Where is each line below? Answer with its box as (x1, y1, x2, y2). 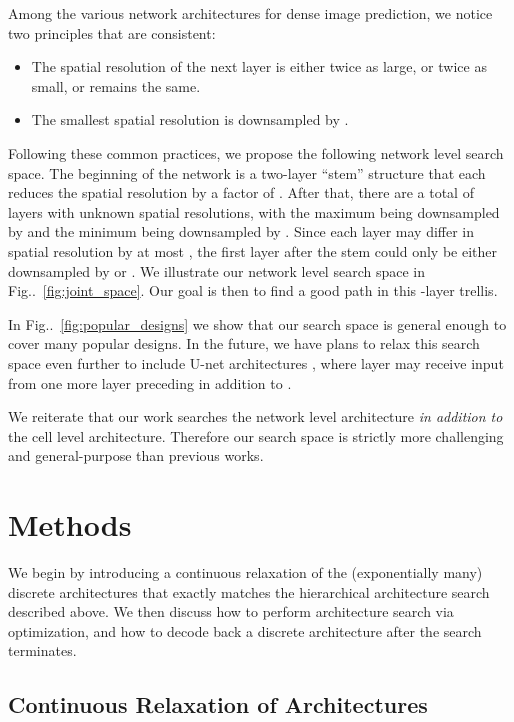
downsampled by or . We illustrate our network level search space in (8, 260, 425, 281)
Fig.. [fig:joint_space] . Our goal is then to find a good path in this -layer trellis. (8, 280, 498, 301)
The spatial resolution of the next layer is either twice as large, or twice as (31, 56, 487, 77)
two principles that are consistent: (8, 22, 216, 43)
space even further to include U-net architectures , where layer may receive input (8, 352, 504, 373)
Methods (8, 504, 132, 545)
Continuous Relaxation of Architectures (8, 689, 428, 720)
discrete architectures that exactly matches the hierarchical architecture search (8, 581, 490, 602)
